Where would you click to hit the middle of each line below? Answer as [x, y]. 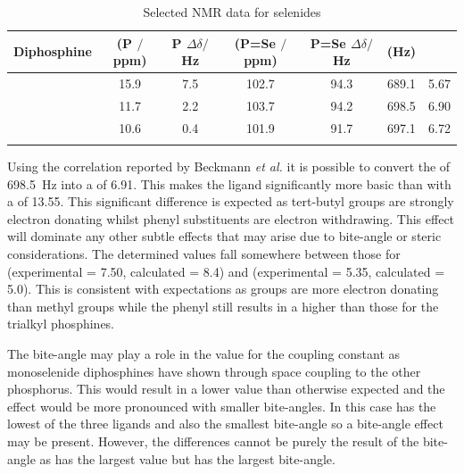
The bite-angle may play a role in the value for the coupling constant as [204, 353]
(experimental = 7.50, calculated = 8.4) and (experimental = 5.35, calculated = [226, 271]
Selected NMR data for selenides [232, 12]
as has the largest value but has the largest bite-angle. [187, 458]
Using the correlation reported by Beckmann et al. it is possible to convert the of [229, 166]
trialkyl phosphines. [61, 324]
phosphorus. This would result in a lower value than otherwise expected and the [226, 389]
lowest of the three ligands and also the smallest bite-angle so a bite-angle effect [225, 424]
